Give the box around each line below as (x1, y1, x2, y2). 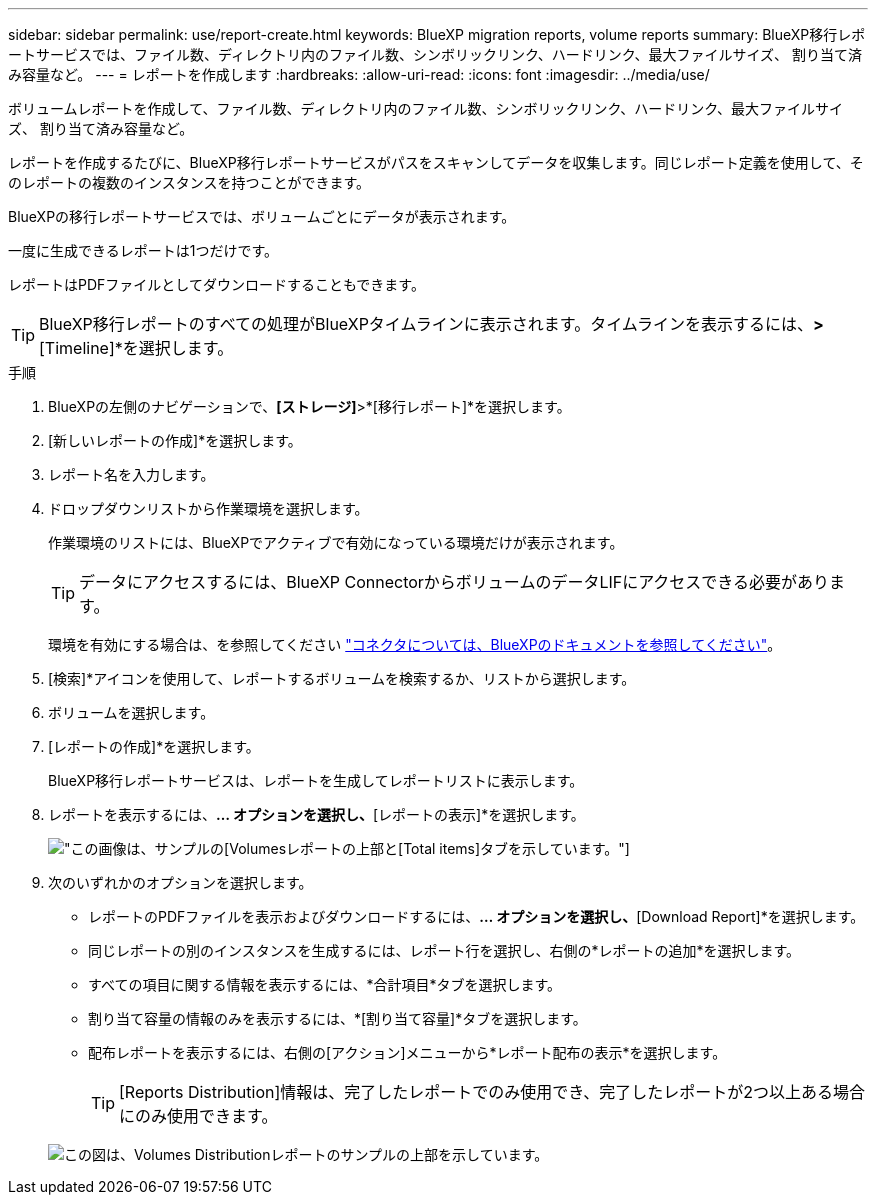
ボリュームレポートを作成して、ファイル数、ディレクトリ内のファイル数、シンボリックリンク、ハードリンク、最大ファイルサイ (8, 100, 843, 117)
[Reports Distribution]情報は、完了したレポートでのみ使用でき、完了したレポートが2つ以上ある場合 (119, 1082, 865, 1102)
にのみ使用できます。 (119, 1106, 278, 1126)
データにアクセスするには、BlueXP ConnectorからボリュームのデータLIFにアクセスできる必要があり (79, 572, 830, 592)
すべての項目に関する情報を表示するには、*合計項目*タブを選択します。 (88, 976, 562, 993)
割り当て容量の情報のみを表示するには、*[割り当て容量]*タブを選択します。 (88, 1010, 587, 1027)
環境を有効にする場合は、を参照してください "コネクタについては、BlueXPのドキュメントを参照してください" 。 (48, 636, 782, 653)
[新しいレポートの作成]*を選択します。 (48, 432, 302, 449)
